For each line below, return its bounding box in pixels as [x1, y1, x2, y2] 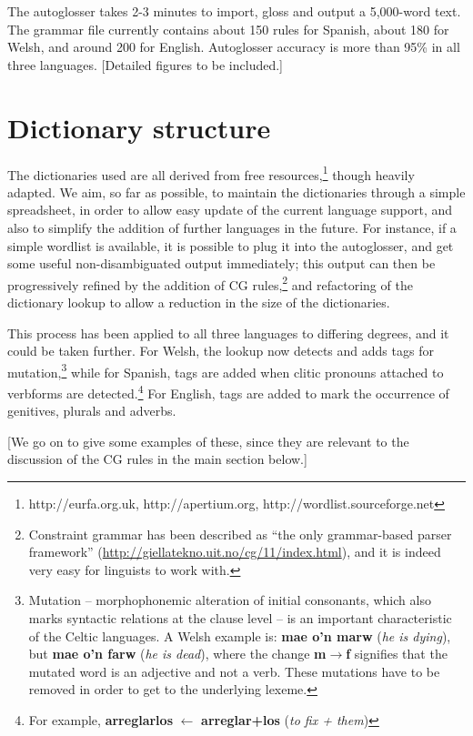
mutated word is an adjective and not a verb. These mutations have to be [28, 661, 440, 681]
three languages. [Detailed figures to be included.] [7, 55, 284, 74]
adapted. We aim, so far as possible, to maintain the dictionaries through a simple [7, 182, 466, 201]
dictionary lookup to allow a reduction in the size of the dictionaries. [7, 292, 390, 311]
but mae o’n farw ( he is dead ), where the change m [28, 644, 327, 663]
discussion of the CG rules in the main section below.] [7, 449, 307, 469]
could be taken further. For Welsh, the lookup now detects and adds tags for [7, 341, 434, 360]
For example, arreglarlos [28, 710, 173, 729]
